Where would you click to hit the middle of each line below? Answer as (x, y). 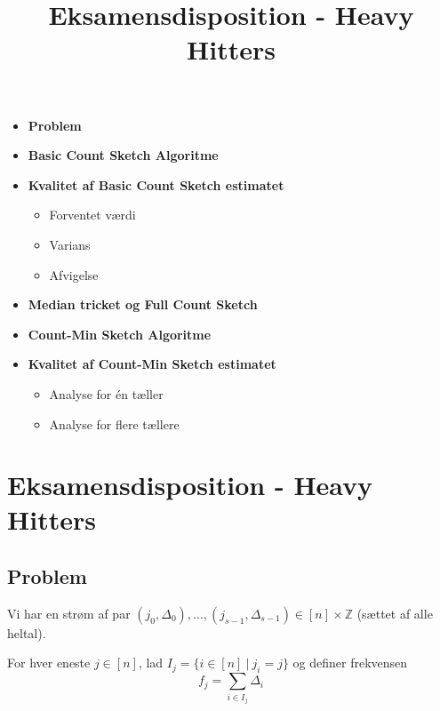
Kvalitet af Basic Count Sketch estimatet (156, 184)
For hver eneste (49, 663)
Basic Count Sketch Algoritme (123, 155)
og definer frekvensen (350, 663)
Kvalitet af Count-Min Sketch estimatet (152, 364)
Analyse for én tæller (106, 393)
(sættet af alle (395, 613)
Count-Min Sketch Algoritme (120, 334)
